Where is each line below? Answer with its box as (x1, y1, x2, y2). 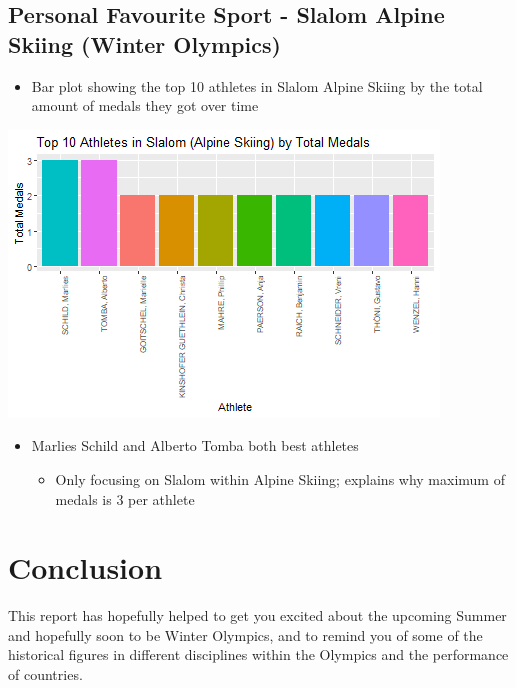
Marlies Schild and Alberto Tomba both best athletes (31, 435, 359, 456)
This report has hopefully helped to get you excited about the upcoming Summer (8, 605, 507, 626)
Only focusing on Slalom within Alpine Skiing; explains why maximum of (55, 468, 505, 489)
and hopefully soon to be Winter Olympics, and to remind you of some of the (8, 624, 483, 645)
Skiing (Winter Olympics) (8, 28, 281, 59)
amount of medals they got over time (31, 95, 259, 116)
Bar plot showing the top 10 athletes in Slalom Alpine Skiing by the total (31, 75, 483, 96)
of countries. (8, 664, 83, 685)
